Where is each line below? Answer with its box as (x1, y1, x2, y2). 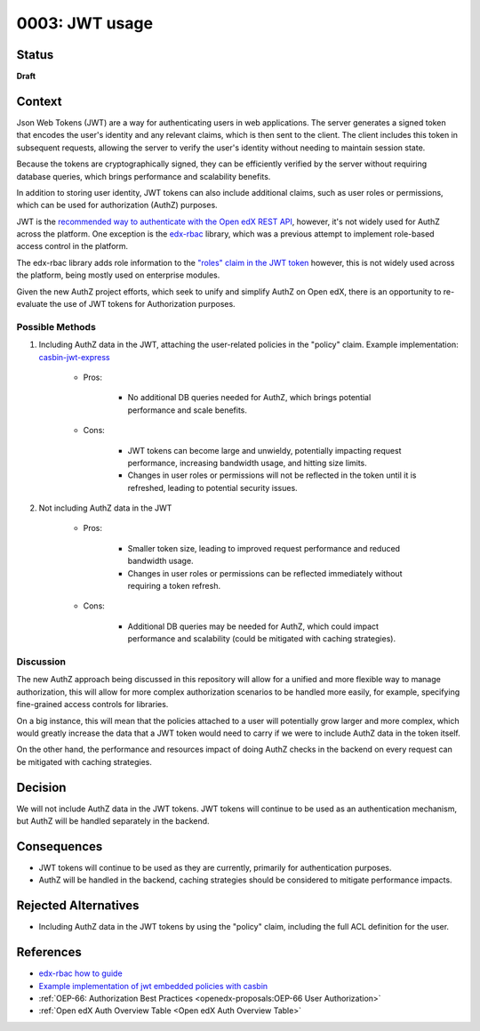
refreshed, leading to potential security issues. (127, 482, 298, 493)
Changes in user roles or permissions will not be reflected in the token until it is (127, 470, 417, 480)
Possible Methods (16, 320, 97, 333)
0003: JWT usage (16, 13, 154, 33)
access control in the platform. (16, 241, 129, 252)
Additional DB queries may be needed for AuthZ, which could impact (127, 621, 380, 632)
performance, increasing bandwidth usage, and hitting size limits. (127, 457, 368, 468)
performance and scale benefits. (127, 405, 248, 415)
